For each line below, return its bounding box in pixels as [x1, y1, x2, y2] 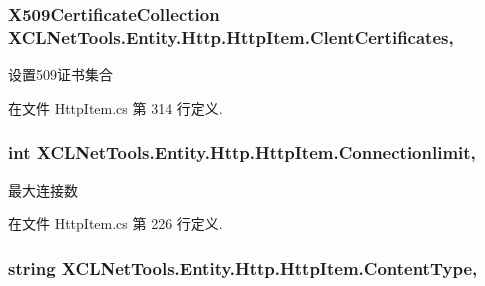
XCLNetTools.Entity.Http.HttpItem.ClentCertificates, [8, 24, 454, 49]
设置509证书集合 [8, 64, 113, 85]
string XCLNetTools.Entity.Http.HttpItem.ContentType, [8, 255, 478, 280]
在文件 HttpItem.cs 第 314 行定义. [8, 97, 223, 118]
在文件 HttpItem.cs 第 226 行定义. [8, 213, 223, 234]
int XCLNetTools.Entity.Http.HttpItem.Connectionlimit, [8, 140, 476, 165]
